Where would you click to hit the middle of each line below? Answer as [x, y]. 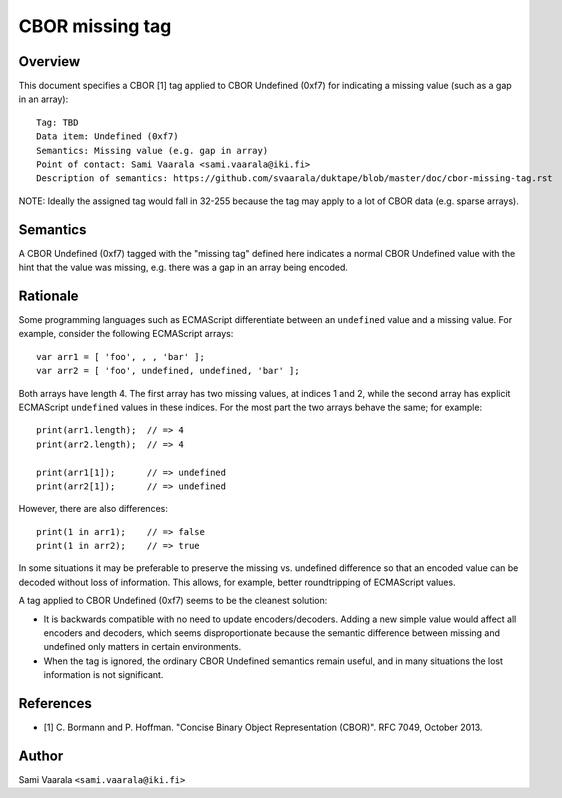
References [55, 703]
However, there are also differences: [93, 509]
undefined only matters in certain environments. [142, 647]
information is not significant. [103, 675]
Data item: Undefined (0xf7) [107, 136]
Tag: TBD [57, 122]
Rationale [48, 295]
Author [41, 755]
